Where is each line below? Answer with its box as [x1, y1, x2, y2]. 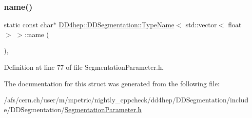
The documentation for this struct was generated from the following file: [4, 78, 220, 88]
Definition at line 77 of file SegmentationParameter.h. [4, 62, 164, 72]
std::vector [185, 20, 217, 30]
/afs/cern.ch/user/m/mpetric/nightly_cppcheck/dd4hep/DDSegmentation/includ [4, 95, 249, 105]
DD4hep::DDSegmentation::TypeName [58, 20, 174, 30]
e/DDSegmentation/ [4, 104, 65, 114]
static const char [4, 20, 53, 30]
